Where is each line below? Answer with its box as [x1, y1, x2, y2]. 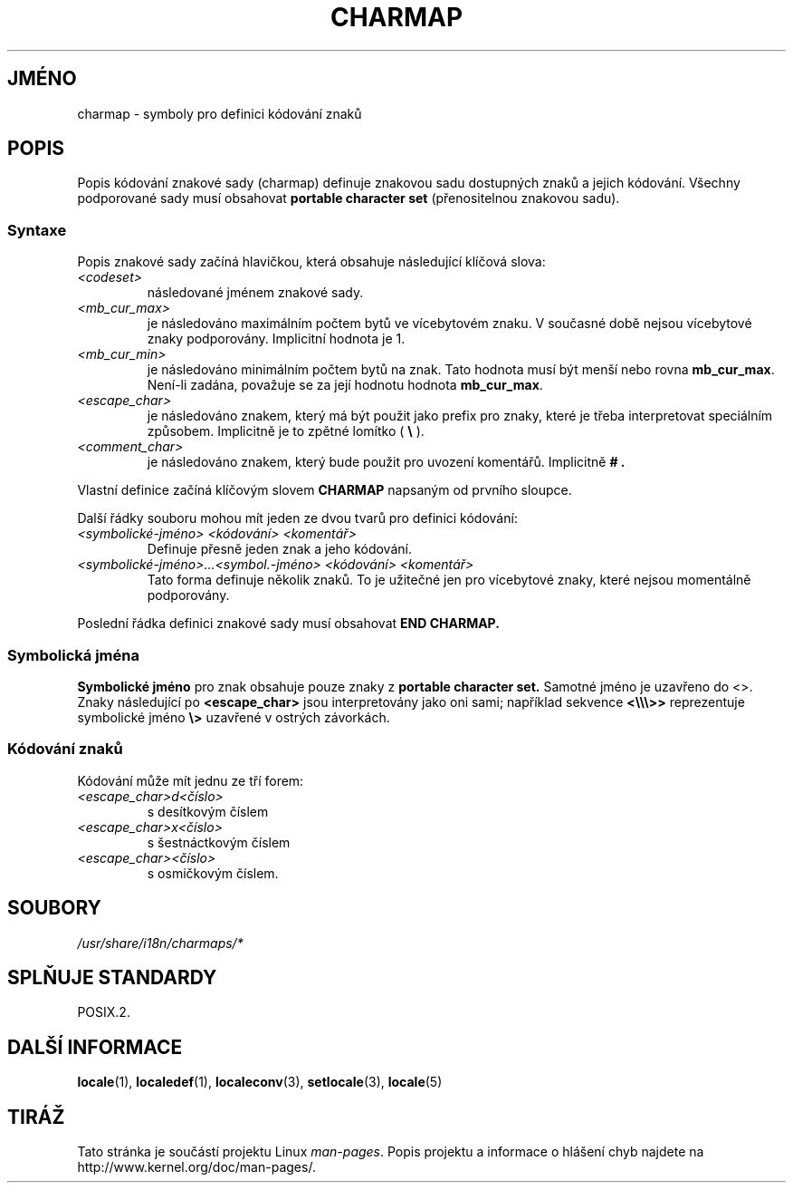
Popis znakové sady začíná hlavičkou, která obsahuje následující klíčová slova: [77, 254, 546, 270]
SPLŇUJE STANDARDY [7, 965, 217, 989]
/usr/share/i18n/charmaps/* [77, 934, 244, 951]
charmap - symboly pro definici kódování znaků [77, 105, 362, 121]
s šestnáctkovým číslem [147, 834, 291, 850]
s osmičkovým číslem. [147, 865, 279, 881]
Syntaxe [7, 220, 67, 239]
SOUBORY [7, 896, 101, 920]
